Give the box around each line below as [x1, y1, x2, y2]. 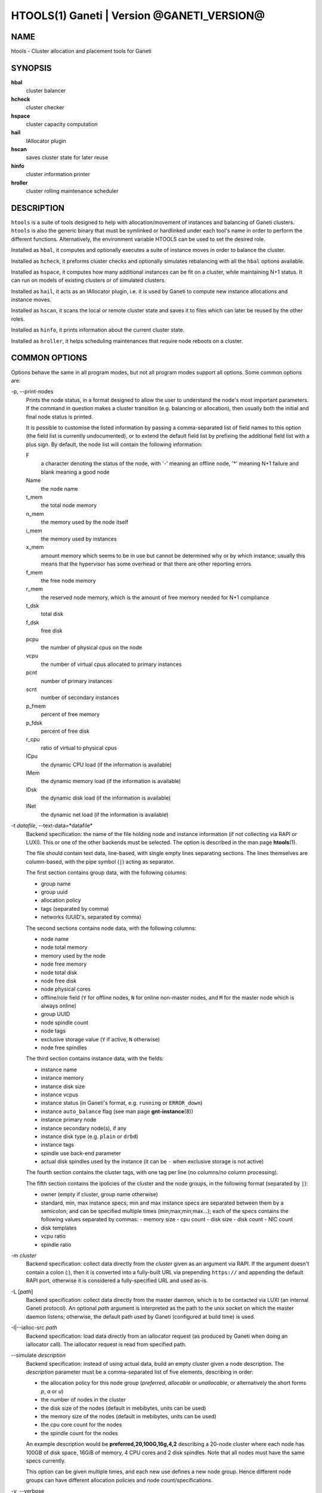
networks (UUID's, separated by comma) [41, 914, 142, 921]
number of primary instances [41, 677, 113, 684]
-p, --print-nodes [11, 388, 54, 395]
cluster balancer [26, 87, 66, 94]
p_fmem [26, 702, 46, 709]
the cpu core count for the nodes [41, 1421, 122, 1429]
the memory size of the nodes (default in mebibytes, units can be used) [41, 1413, 217, 1420]
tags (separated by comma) [41, 905, 109, 912]
